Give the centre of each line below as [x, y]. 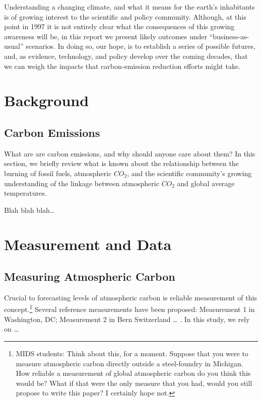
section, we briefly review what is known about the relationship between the [121, 163]
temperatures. [25, 193]
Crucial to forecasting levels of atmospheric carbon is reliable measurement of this [130, 297]
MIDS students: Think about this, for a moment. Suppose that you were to [132, 353]
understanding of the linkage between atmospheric [82, 183]
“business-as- [229, 36]
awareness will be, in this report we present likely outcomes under [106, 36]
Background [47, 100]
